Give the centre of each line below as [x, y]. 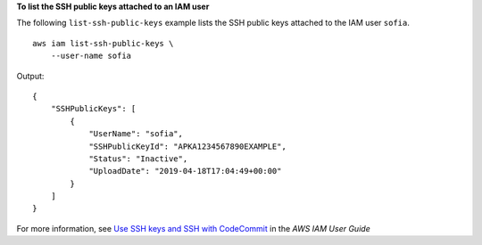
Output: [30, 76]
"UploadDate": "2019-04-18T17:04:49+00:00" [185, 171]
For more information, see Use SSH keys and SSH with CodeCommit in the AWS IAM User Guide [193, 228]
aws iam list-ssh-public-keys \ [103, 43]
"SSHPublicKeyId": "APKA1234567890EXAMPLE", [188, 146]
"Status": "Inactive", [138, 159]
